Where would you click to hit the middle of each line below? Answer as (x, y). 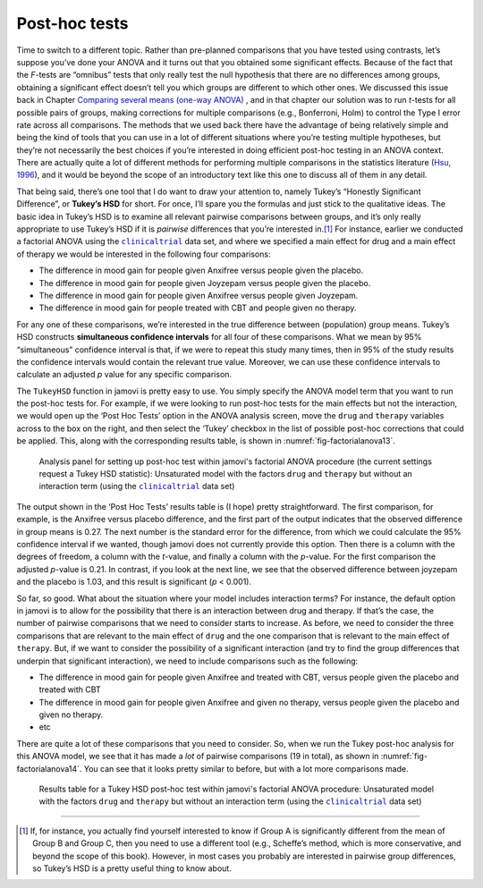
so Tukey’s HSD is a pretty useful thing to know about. (132, 868)
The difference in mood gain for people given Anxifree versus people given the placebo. (201, 271)
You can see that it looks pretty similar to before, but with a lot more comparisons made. (246, 768)
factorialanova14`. (49, 768)
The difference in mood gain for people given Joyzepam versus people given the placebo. (205, 283)
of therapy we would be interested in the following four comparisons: (144, 254)
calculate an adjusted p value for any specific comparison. (124, 375)
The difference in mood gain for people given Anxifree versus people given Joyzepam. (199, 295)
